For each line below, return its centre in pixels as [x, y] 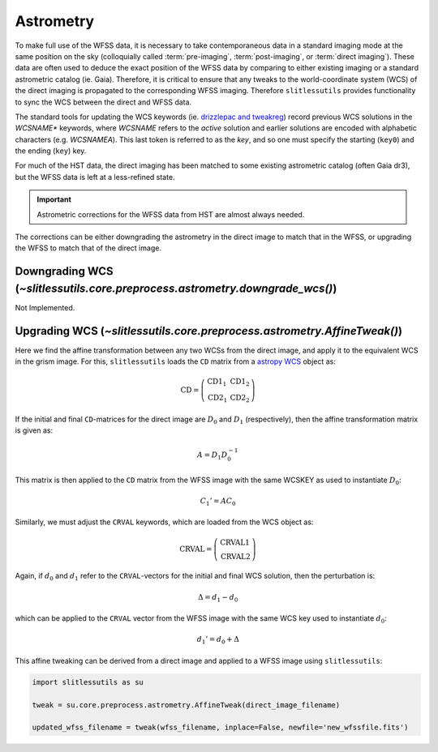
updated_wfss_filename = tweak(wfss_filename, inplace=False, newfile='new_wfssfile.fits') [220, 728]
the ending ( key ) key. [51, 151]
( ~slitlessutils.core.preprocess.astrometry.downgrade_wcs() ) [176, 288]
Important [54, 199]
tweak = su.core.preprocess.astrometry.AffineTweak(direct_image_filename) [186, 705]
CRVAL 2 [235, 556]
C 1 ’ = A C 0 [218, 502]
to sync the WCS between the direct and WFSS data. [103, 102]
